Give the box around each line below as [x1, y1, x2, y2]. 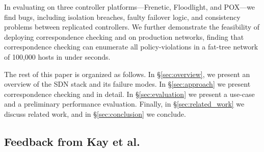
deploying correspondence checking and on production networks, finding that [4, 31, 244, 42]
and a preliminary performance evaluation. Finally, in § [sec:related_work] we [4, 98, 245, 109]
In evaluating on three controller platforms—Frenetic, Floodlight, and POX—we [4, 2, 255, 12]
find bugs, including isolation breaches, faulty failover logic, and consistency [4, 11, 241, 22]
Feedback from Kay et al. [4, 133, 140, 149]
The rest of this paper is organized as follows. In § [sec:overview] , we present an [4, 68, 250, 79]
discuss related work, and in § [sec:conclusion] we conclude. [4, 108, 186, 119]
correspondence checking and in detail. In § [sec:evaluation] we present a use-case [4, 88, 255, 99]
